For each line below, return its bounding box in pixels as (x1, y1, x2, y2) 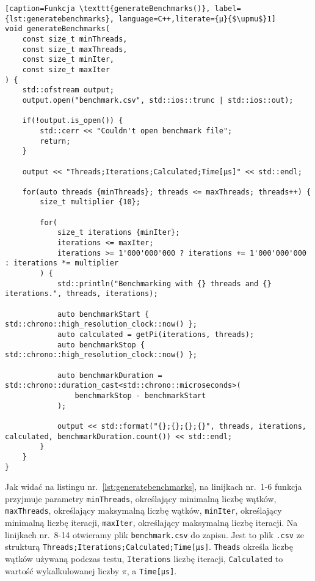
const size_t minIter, (22, 55, 114, 64)
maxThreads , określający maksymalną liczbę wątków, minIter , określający (5, 504, 282, 517)
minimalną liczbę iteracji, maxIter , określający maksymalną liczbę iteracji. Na (5, 516, 298, 529)
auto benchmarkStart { (57, 309, 150, 319)
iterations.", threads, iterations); (5, 289, 158, 298)
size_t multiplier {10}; (40, 198, 140, 207)
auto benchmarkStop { (57, 340, 145, 349)
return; (40, 136, 71, 146)
